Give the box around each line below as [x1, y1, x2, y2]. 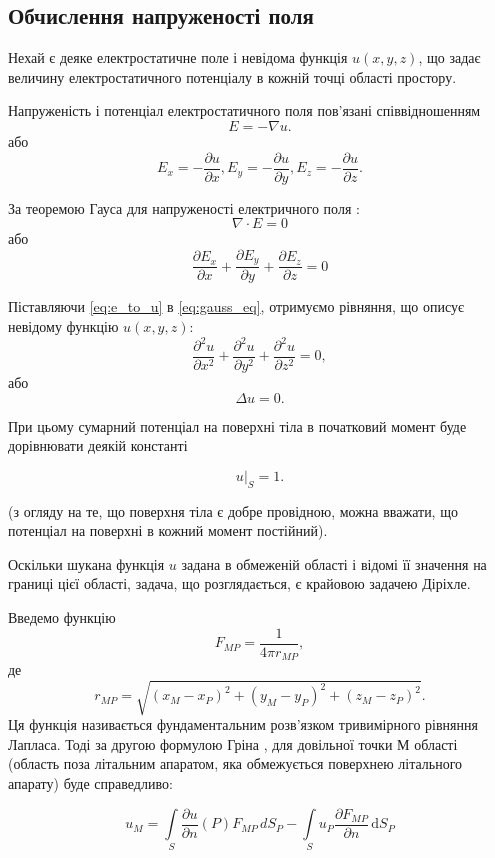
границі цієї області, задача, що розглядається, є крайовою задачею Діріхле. [8, 573, 471, 594]
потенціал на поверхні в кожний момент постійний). [8, 520, 328, 541]
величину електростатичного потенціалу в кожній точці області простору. [8, 66, 457, 87]
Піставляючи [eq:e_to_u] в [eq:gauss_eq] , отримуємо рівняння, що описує [8, 296, 465, 317]
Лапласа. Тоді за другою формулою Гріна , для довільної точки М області [8, 733, 458, 754]
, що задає [418, 47, 481, 68]
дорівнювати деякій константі [8, 435, 188, 456]
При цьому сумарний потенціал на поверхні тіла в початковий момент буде [8, 415, 467, 436]
